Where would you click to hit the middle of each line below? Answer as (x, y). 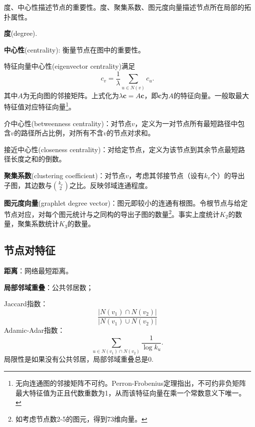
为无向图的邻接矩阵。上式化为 (71, 95)
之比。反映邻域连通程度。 (111, 185)
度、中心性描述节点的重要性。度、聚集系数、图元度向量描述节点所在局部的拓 (127, 7)
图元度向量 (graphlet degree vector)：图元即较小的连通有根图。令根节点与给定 (126, 202)
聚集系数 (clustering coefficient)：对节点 (65, 175)
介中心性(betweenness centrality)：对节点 (68, 123)
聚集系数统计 (38, 224)
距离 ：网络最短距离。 (38, 271)
